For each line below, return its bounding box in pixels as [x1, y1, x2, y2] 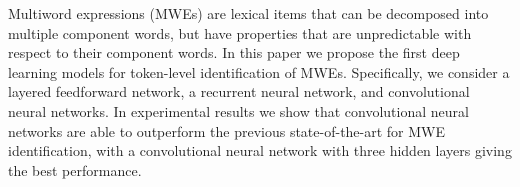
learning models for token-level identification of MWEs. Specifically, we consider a [8, 61, 510, 82]
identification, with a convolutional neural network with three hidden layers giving [8, 140, 512, 161]
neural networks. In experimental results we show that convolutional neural [8, 100, 469, 121]
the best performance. [8, 159, 142, 180]
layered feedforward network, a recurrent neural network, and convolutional [8, 81, 470, 102]
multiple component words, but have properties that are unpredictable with [8, 22, 472, 43]
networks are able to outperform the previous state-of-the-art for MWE [8, 120, 446, 141]
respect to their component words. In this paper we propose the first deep [8, 42, 460, 63]
